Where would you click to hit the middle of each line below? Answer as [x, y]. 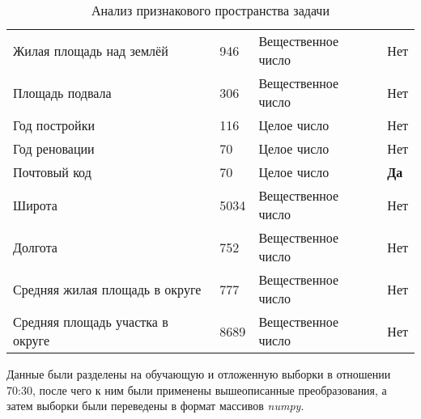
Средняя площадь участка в [91, 322]
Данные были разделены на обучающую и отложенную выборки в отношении [199, 374]
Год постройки [54, 125]
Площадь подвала [62, 92]
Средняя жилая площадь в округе [107, 289]
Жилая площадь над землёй [91, 50]
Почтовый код [52, 172]
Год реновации [54, 148]
